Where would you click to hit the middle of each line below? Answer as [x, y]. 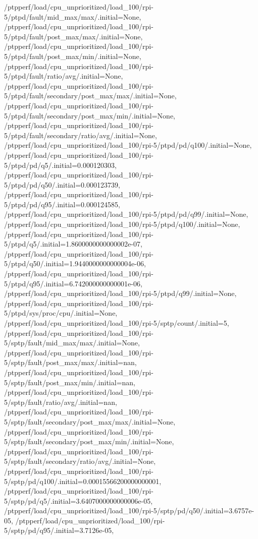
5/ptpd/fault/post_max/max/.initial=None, [73, 36]
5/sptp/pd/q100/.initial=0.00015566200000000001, [83, 481]
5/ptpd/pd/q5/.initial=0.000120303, [60, 165]
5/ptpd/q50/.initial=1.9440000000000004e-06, [75, 263]
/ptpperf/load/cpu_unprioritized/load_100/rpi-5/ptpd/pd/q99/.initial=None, [126, 214]
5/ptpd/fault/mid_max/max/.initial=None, [73, 16]
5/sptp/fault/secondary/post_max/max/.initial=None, [90, 421]
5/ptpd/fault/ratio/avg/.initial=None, [64, 76]
